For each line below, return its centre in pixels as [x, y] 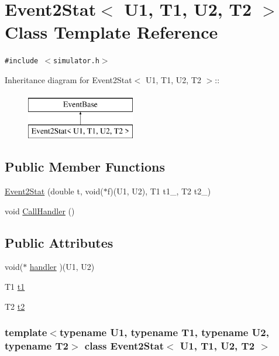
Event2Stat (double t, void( [54, 191]
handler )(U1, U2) [62, 267]
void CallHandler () [40, 210]
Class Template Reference [111, 32]
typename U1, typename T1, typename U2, [164, 332]
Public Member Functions [85, 167]
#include [22, 61]
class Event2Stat [124, 345]
